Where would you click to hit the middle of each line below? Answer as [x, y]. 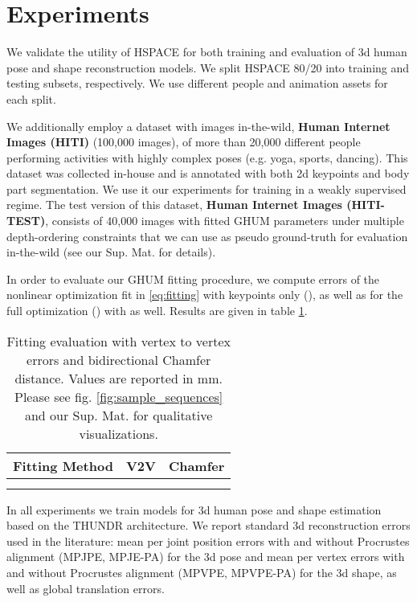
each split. [31, 98]
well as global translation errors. [86, 588]
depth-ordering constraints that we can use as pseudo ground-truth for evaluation [207, 236]
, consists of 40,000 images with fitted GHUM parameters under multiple [225, 221]
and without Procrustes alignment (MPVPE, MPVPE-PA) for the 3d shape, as [202, 572]
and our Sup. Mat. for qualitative [119, 415]
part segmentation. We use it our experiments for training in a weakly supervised [206, 188]
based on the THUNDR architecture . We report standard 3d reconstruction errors [208, 525]
